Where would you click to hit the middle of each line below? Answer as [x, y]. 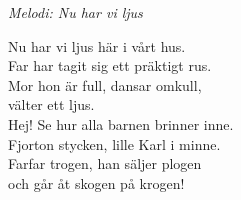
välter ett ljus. [51, 104]
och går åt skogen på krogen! [96, 182]
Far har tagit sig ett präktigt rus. [110, 65]
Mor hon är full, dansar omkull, [105, 84]
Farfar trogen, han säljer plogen [105, 163]
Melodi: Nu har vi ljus [75, 12]
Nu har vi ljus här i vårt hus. [97, 45]
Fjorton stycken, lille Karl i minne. [114, 143]
